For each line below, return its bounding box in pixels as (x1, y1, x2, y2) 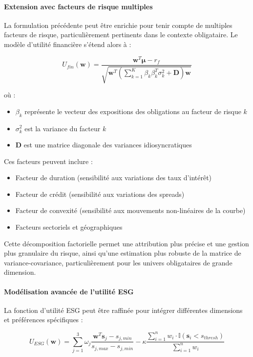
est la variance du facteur (24, 123, 101, 133)
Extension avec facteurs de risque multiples (4, 1, 153, 11)
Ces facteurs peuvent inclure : (4, 156, 93, 166)
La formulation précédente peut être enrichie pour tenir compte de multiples (4, 20, 232, 30)
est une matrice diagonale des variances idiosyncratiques (23, 140, 192, 150)
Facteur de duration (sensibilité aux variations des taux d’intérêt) (15, 172, 212, 183)
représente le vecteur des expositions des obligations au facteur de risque (24, 106, 241, 116)
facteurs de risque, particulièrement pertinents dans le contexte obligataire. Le (4, 29, 238, 40)
